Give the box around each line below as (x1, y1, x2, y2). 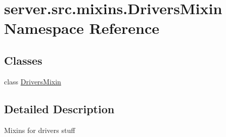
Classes (4, 52, 42, 68)
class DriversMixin (4, 76, 61, 86)
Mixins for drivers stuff (4, 124, 75, 135)
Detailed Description (4, 101, 115, 116)
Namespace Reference (4, 18, 159, 38)
